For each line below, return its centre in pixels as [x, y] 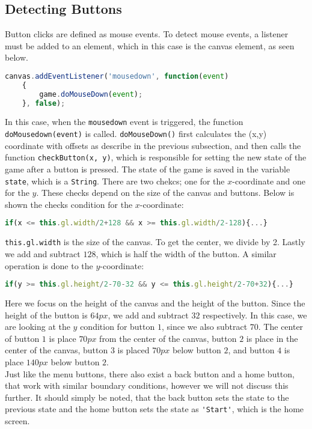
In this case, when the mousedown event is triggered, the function [124, 122]
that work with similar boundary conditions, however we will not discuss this [147, 385]
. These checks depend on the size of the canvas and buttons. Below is [165, 193]
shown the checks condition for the [69, 204]
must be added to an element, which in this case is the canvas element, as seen [150, 45]
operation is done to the [49, 265]
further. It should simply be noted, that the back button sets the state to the [147, 397]
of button [22, 338]
